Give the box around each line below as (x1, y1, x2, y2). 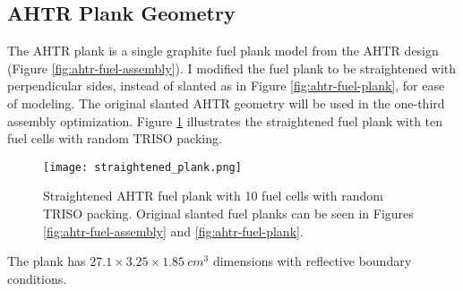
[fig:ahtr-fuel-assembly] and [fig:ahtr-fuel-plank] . (43, 221, 304, 240)
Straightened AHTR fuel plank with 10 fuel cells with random (43, 186, 383, 205)
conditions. (7, 269, 67, 287)
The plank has (7, 252, 86, 270)
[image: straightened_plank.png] (43, 160, 242, 174)
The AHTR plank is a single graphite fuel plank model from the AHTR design (7, 41, 439, 60)
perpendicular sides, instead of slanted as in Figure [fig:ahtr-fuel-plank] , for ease (7, 76, 445, 95)
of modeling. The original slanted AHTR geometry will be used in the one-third (7, 93, 445, 112)
